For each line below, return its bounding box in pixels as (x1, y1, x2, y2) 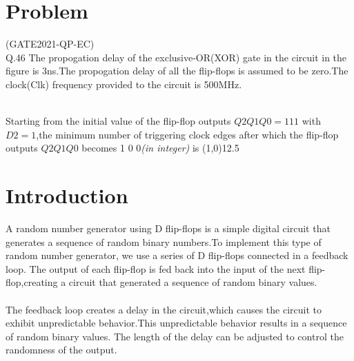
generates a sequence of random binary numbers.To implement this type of (6, 234, 322, 249)
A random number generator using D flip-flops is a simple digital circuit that (6, 221, 331, 235)
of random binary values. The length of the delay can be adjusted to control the (6, 329, 344, 343)
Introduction (6, 181, 128, 209)
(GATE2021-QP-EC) (6, 37, 95, 51)
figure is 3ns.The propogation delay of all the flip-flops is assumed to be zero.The (6, 63, 348, 78)
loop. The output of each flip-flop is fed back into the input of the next (6, 261, 306, 276)
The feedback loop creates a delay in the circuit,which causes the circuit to (6, 302, 322, 316)
